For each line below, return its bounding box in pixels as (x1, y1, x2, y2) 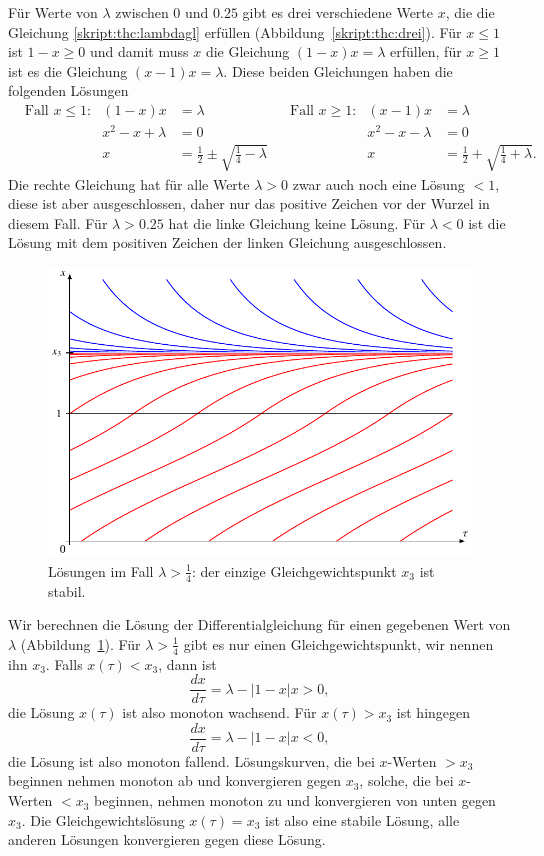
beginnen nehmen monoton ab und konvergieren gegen (8, 770, 341, 791)
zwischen (115, 2, 169, 22)
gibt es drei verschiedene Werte (242, 2, 434, 22)
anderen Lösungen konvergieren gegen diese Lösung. (8, 829, 326, 850)
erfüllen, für (389, 41, 462, 62)
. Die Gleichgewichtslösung (21, 809, 185, 830)
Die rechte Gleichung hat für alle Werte (8, 173, 250, 194)
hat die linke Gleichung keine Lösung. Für (168, 212, 426, 233)
